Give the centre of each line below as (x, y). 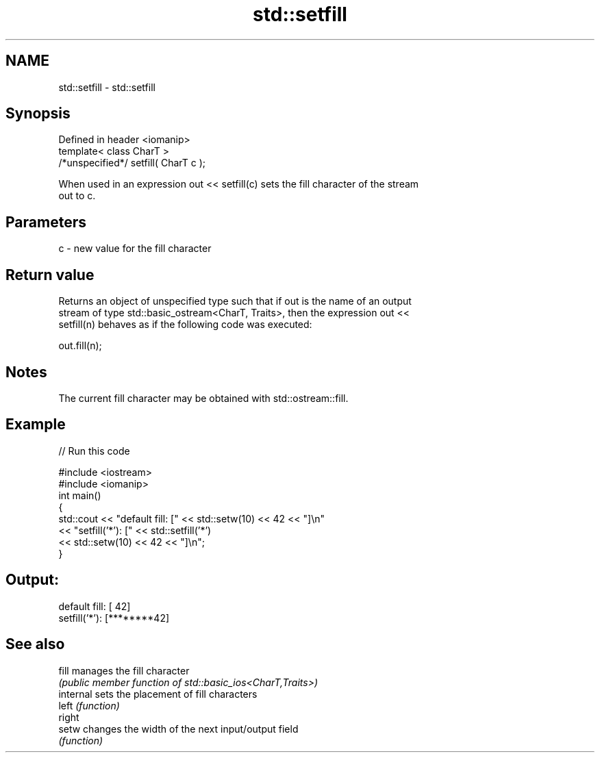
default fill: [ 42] (95, 606)
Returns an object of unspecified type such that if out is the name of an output (235, 301)
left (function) (89, 705)
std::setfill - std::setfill (107, 87)
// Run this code (94, 451)
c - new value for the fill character (135, 249)
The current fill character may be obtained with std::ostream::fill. (203, 398)
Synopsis (38, 114)
